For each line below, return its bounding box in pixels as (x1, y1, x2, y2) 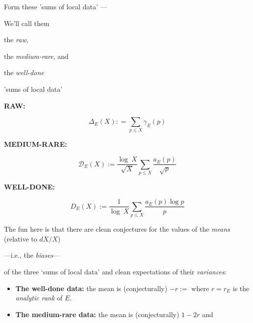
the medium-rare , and (4, 51, 69, 61)
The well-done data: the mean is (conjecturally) (15, 283, 168, 293)
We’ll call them (4, 18, 50, 28)
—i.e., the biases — (4, 250, 60, 260)
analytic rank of (15, 293, 63, 303)
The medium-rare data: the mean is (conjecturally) (15, 309, 179, 319)
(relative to (4, 233, 37, 243)
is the (232, 283, 250, 293)
